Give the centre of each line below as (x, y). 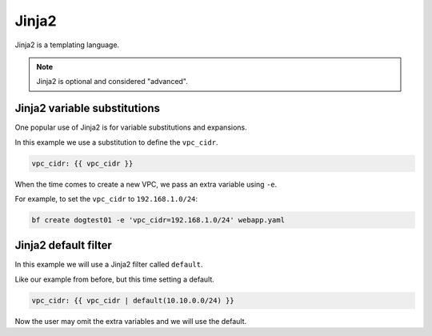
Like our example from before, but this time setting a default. (115, 279)
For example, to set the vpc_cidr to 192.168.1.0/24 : (106, 198)
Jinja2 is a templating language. (67, 45)
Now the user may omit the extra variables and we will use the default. (131, 321)
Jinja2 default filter (63, 245)
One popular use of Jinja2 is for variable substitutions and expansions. (131, 127)
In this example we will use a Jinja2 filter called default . (109, 265)
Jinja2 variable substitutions (87, 108)
